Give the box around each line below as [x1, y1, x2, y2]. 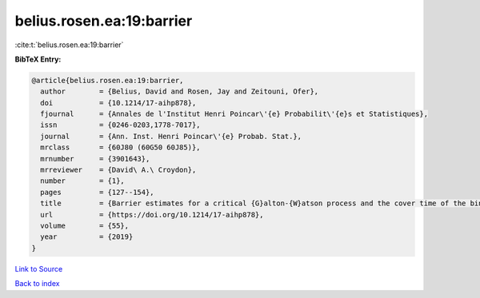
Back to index [14, 279, 60, 288]
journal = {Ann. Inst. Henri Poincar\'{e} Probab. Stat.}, [40, 132, 302, 141]
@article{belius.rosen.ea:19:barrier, [31, 76, 184, 85]
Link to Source [14, 264, 63, 273]
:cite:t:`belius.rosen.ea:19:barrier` [14, 40, 124, 50]
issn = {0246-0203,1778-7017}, [40, 121, 201, 129]
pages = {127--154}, [40, 188, 155, 197]
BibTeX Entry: [14, 54, 62, 64]
